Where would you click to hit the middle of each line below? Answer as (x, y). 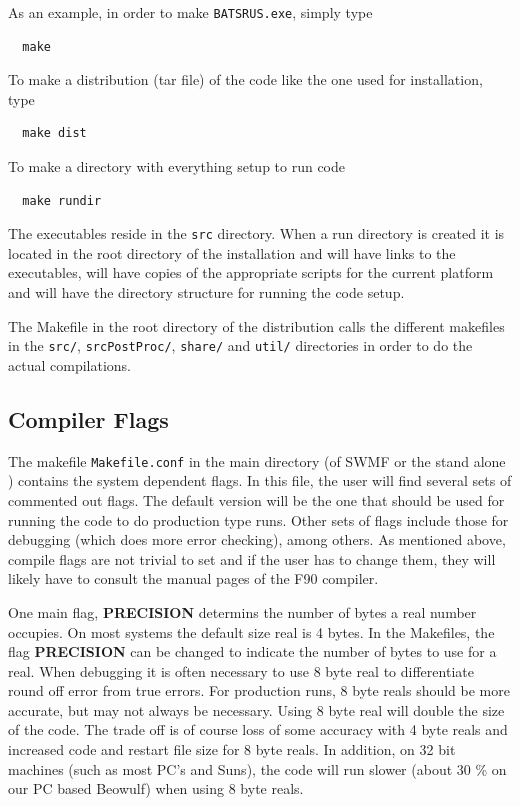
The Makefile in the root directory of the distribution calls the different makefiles (256, 325)
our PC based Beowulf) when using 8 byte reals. (156, 788)
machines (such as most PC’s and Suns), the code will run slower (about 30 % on (257, 768)
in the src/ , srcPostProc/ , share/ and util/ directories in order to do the (240, 345)
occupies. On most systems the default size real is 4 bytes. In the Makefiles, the (251, 631)
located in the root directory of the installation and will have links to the (232, 252)
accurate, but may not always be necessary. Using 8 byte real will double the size (256, 709)
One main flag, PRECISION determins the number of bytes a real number (242, 611)
